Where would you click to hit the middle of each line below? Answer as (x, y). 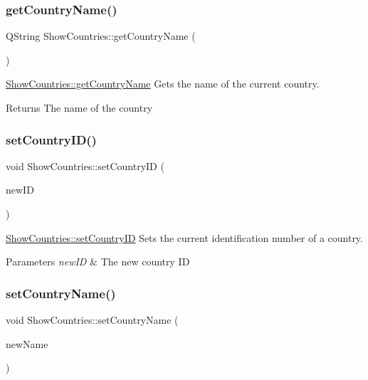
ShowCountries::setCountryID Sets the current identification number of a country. (184, 237)
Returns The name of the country (79, 107)
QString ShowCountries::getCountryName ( (101, 36)
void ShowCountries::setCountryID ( (85, 165)
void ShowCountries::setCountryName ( (92, 320)
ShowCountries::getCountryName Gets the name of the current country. (163, 84)
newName (27, 343)
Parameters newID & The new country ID (98, 262)
